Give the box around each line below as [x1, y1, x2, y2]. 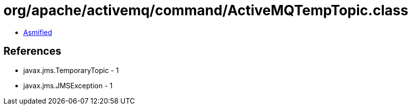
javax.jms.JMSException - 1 [23, 81, 113, 90]
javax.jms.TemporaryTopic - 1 [23, 66, 119, 74]
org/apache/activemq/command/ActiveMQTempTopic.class [3, 2, 409, 19]
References [3, 45, 61, 58]
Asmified [23, 28, 52, 36]
